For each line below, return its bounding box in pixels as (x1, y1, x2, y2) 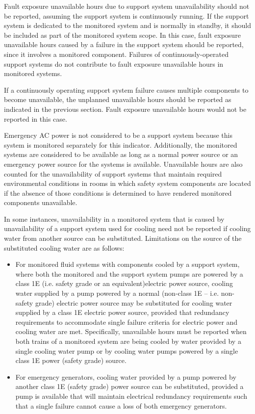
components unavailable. (4, 197, 77, 207)
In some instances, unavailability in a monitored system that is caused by (4, 213, 225, 224)
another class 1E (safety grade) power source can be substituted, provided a (15, 381, 244, 391)
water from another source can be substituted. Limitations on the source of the (4, 233, 242, 243)
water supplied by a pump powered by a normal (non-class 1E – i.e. (15, 288, 219, 298)
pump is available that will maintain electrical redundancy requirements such (15, 390, 247, 401)
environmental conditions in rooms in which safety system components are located (4, 178, 251, 188)
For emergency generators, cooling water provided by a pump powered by (15, 371, 236, 382)
